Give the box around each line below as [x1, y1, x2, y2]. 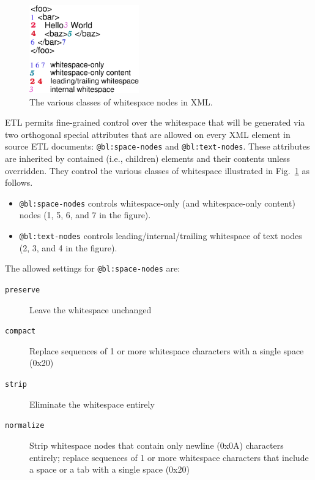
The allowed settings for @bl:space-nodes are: [5, 262, 180, 275]
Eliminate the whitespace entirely [29, 397, 155, 410]
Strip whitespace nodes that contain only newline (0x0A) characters [29, 438, 284, 451]
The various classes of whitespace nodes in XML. [29, 95, 213, 108]
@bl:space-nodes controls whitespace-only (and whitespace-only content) [19, 196, 295, 209]
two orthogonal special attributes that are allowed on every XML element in [5, 128, 291, 140]
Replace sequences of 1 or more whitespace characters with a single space [29, 344, 304, 357]
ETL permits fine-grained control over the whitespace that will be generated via [5, 116, 305, 129]
